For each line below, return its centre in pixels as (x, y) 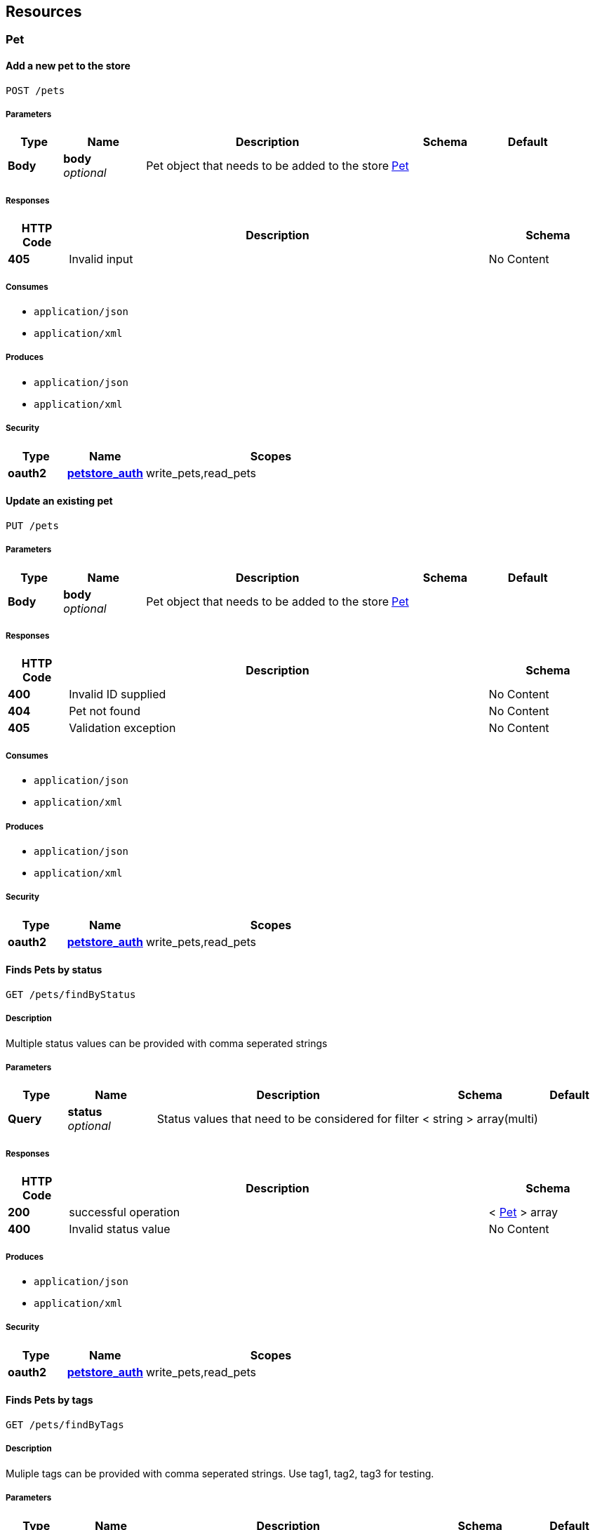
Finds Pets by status (54, 970)
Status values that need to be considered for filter (288, 1119)
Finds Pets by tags (49, 1400)
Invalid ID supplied (118, 694)
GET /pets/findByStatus (71, 994)
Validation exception (122, 728)
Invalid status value (120, 1229)
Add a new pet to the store (68, 66)
